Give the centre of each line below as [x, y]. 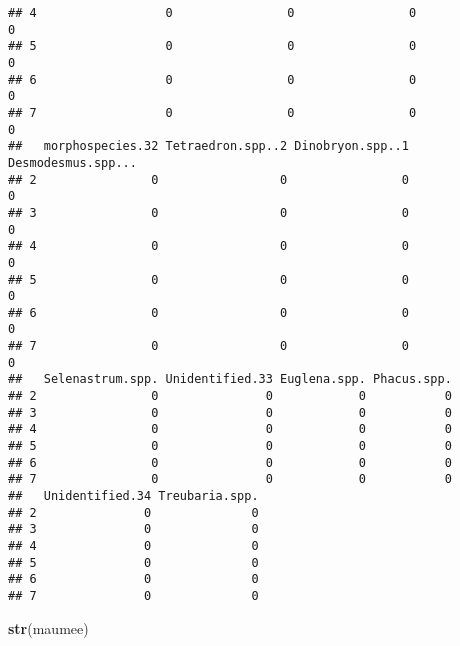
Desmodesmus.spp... [72, 162]
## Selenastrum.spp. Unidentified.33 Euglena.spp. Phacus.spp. [230, 379]
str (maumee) [48, 627]
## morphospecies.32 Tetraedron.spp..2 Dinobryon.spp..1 [208, 146]
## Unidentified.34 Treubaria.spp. [133, 496]
